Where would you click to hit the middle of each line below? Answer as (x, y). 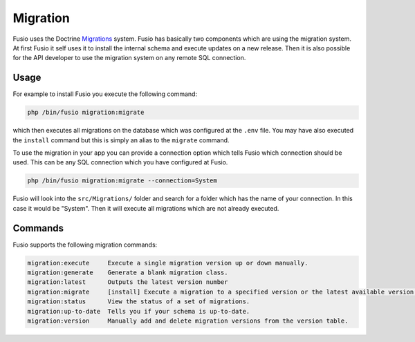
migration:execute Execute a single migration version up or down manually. (168, 263)
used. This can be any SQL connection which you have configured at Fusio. (120, 162)
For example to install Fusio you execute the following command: (105, 94)
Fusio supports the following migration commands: (85, 245)
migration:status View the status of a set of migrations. (139, 302)
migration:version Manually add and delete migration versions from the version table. (188, 321)
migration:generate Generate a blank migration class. (128, 273)
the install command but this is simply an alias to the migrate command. (121, 140)
